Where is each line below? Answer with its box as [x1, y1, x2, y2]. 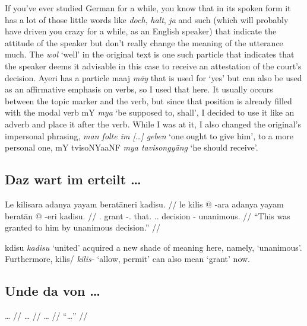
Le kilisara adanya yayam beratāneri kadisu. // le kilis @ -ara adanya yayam [5, 197, 284, 210]
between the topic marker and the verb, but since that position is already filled [5, 94, 292, 107]
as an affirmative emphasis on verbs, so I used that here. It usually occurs [5, 83, 273, 95]
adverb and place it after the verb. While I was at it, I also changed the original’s [5, 117, 301, 130]
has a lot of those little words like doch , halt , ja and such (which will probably [5, 13, 289, 25]
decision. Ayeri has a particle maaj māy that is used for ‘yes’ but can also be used [5, 71, 302, 84]
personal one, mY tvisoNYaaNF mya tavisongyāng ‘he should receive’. [5, 141, 258, 154]
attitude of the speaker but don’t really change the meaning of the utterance [5, 36, 283, 49]
